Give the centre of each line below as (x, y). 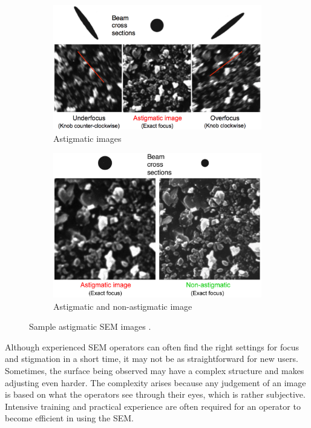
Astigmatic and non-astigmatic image (123, 306)
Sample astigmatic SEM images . (90, 326)
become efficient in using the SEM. (69, 418)
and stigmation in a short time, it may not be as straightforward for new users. (152, 359)
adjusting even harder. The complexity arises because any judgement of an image (155, 382)
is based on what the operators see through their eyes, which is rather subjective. (155, 394)
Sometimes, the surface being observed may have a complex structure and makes (155, 370)
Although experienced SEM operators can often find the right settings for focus (152, 346)
